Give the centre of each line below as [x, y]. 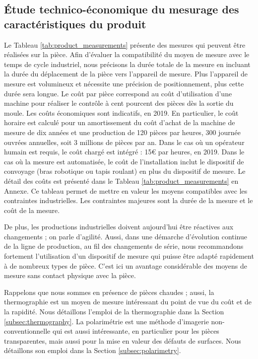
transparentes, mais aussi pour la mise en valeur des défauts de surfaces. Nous [123, 340]
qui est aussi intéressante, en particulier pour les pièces [136, 331]
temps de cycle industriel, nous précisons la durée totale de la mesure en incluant [127, 64]
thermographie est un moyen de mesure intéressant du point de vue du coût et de [128, 302]
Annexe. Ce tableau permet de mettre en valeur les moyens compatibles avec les [126, 190]
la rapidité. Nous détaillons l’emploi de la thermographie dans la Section [114, 312]
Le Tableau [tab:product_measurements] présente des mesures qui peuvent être [125, 44]
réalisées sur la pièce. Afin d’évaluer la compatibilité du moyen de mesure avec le [127, 54]
